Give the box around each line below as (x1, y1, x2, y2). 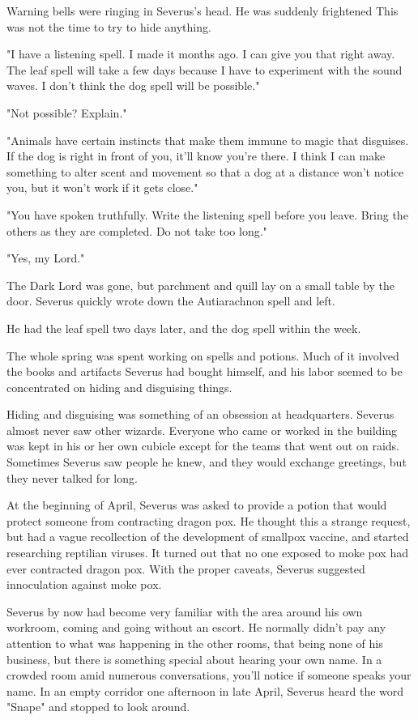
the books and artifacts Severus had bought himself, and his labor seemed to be (6, 363, 403, 380)
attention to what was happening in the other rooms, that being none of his (6, 635, 383, 651)
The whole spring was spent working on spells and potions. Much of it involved (6, 347, 399, 364)
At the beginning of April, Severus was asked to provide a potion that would (6, 496, 387, 513)
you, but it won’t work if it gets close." (6, 179, 198, 196)
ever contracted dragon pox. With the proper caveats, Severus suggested (6, 560, 365, 577)
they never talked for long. (6, 469, 138, 486)
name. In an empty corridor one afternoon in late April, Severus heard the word (6, 682, 404, 699)
